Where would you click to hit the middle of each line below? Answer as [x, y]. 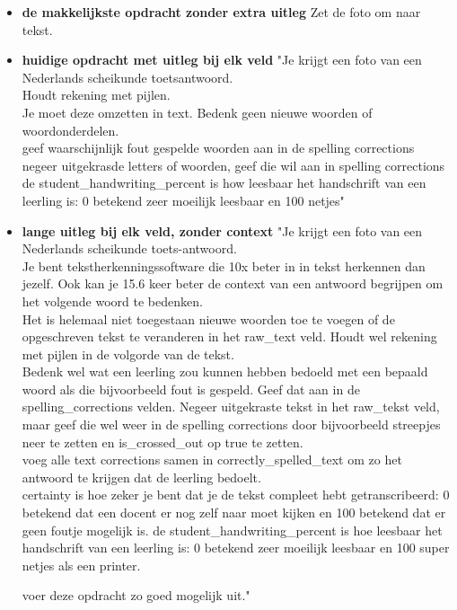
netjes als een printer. [81, 565]
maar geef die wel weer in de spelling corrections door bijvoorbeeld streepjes [231, 424]
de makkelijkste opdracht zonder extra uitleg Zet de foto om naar [221, 12]
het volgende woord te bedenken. [112, 301]
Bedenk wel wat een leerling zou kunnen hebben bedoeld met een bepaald [225, 371]
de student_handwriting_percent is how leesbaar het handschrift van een [224, 183]
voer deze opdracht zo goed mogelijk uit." [136, 595]
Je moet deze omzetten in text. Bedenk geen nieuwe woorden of [197, 112]
